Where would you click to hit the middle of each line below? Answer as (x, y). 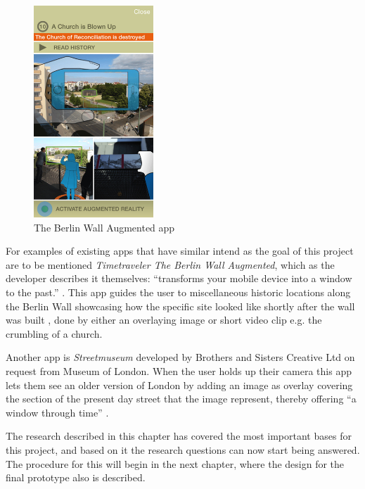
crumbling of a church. (54, 333)
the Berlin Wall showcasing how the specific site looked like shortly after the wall (180, 306)
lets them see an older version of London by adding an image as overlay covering (179, 385)
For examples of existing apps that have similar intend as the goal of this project (180, 251)
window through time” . (57, 412)
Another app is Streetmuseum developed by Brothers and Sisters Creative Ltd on (180, 357)
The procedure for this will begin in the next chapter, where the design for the (175, 463)
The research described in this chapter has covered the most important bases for (179, 436)
